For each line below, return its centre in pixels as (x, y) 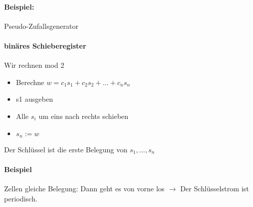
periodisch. (21, 198)
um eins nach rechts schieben (83, 116)
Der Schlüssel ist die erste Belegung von (66, 150)
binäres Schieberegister (45, 45)
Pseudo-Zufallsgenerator (41, 26)
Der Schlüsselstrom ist (215, 189)
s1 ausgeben (34, 99)
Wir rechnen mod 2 (34, 65)
